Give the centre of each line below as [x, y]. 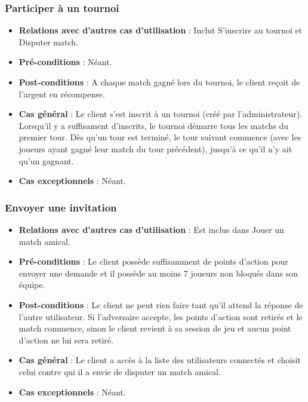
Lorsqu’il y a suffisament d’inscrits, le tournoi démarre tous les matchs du [154, 125]
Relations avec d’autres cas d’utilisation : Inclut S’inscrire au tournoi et [161, 30]
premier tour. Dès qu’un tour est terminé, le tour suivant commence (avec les [160, 137]
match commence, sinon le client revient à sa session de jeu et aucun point [155, 328]
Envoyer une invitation [61, 207]
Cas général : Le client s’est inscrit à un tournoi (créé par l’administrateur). [161, 114]
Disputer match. [48, 42]
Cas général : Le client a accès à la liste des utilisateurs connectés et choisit [160, 360]
